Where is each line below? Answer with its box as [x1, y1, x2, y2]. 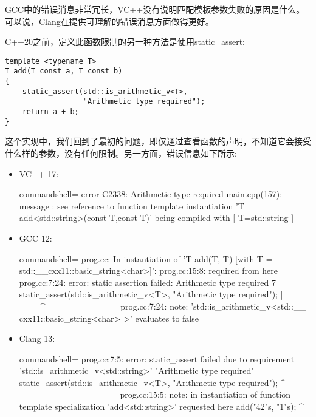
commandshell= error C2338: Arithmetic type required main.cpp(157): [19, 188, 283, 200]
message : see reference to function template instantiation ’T [19, 199, 244, 212]
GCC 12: [19, 231, 52, 244]
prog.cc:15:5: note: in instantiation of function [120, 388, 291, 401]
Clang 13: [19, 332, 55, 345]
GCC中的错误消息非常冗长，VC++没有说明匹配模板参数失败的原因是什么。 [5, 3, 305, 15]
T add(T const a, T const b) [5, 67, 123, 76]
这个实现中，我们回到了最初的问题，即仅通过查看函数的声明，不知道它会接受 [5, 135, 311, 147]
